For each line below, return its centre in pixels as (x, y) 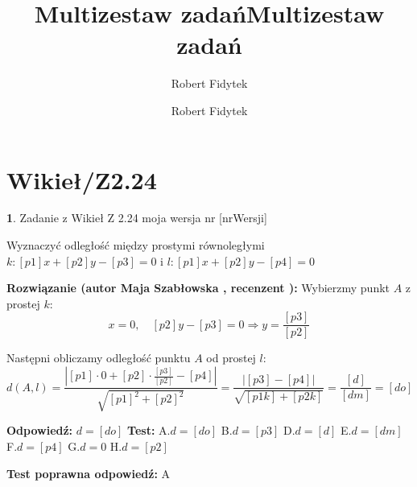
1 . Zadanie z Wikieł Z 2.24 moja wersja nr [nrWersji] (137, 218)
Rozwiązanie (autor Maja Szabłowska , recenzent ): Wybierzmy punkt (198, 288)
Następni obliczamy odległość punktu (99, 358)
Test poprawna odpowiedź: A (89, 473)
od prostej (231, 358)
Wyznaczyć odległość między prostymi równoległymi (136, 245)
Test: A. (149, 430)
